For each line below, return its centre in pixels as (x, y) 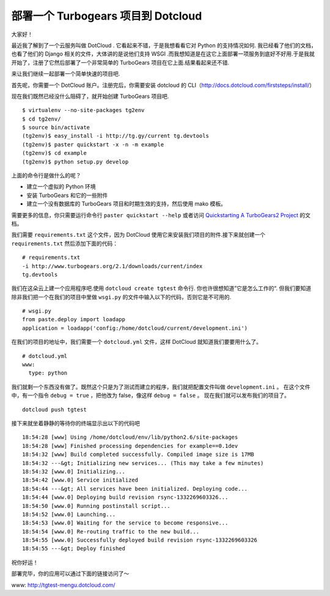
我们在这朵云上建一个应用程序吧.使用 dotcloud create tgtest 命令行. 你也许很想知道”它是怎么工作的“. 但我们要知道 (161, 288)
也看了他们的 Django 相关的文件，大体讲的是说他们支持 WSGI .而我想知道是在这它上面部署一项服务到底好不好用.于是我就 (163, 54)
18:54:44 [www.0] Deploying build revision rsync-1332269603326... (125, 497)
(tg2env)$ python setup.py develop (75, 162)
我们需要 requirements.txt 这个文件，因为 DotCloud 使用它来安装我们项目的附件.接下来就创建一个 (138, 235)
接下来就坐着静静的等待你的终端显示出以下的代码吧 (75, 423)
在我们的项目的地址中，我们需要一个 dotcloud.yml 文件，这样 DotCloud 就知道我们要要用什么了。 (137, 342)
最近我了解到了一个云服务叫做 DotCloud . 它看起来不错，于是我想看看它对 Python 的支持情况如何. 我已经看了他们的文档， (164, 45)
